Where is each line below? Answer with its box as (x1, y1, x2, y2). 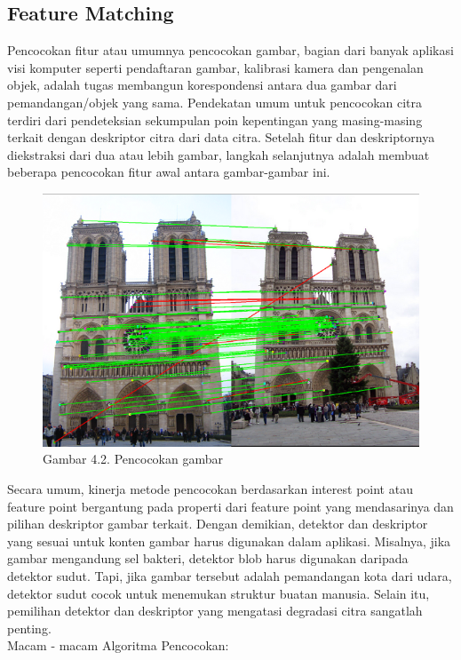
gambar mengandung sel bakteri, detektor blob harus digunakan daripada (7, 549, 409, 568)
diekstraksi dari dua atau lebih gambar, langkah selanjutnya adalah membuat (7, 145, 430, 163)
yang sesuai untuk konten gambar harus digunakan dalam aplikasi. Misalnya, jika (7, 531, 451, 550)
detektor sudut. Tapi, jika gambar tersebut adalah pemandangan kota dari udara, (7, 566, 452, 584)
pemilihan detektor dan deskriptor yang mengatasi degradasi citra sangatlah (7, 601, 423, 620)
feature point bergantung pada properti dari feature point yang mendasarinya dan (7, 497, 454, 515)
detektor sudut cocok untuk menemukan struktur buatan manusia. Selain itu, (7, 584, 430, 602)
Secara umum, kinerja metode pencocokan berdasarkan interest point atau (7, 479, 413, 497)
